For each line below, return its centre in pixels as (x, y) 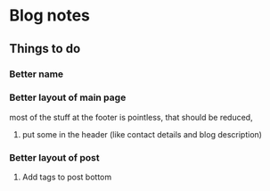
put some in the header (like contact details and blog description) (142, 134)
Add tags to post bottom (67, 177)
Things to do (45, 49)
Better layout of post (54, 157)
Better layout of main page (68, 97)
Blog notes (50, 16)
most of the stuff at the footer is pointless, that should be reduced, (131, 117)
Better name (37, 74)
